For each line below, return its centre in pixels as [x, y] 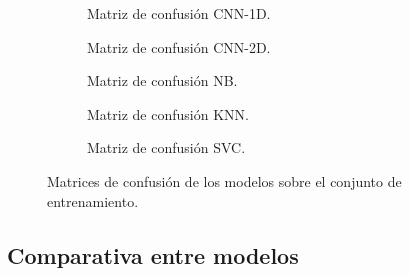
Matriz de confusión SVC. [166, 147]
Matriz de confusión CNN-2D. [179, 46]
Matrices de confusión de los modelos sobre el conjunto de [224, 180]
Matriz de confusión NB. [162, 80]
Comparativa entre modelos [153, 254]
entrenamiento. [93, 200]
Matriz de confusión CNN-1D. [179, 13]
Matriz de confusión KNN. [168, 113]
